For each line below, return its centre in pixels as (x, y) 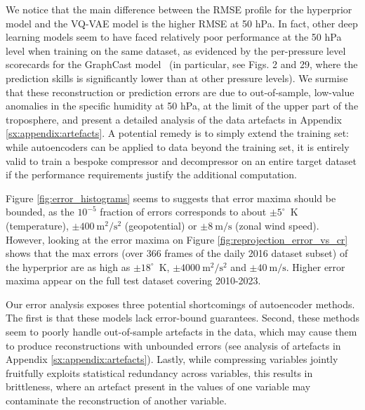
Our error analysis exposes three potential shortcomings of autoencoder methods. (180, 304)
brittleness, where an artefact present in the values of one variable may (158, 386)
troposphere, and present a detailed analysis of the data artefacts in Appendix (174, 119)
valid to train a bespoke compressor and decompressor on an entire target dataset (181, 160)
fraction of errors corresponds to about (183, 212)
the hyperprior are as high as (68, 266)
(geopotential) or (161, 225)
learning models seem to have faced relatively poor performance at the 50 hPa (174, 37)
